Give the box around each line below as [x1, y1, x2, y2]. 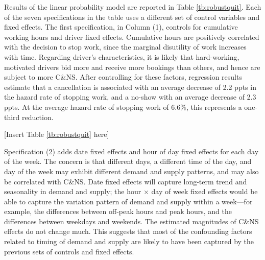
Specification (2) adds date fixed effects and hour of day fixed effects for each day [4, 146, 259, 156]
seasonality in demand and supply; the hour [4, 186, 141, 197]
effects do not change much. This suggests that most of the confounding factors [4, 226, 252, 237]
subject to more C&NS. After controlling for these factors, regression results [4, 72, 242, 82]
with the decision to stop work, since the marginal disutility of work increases [4, 41, 247, 52]
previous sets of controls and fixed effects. [4, 246, 134, 256]
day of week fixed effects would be [151, 186, 258, 197]
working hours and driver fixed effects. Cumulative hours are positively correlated [4, 31, 259, 42]
